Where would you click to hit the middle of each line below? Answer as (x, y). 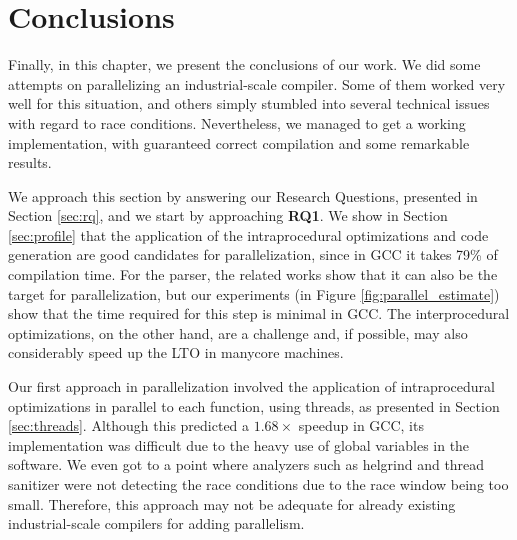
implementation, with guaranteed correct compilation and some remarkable (239, 142)
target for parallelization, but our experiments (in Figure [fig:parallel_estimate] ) (254, 293)
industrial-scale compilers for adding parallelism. (156, 523)
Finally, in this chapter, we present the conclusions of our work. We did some (244, 64)
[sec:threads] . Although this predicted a (129, 425)
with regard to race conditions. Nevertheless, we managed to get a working (237, 122)
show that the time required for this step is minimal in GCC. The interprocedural (259, 313)
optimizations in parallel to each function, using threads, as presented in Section (254, 405)
